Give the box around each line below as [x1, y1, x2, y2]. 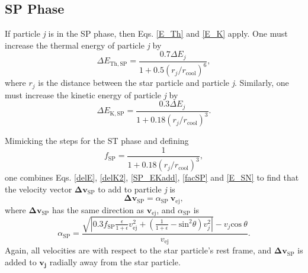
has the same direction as [52, 203, 144, 216]
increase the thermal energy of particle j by [5, 38, 162, 51]
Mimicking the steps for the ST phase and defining [5, 134, 189, 147]
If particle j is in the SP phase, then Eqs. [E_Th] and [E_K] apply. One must [5, 27, 288, 40]
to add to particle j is [98, 182, 175, 195]
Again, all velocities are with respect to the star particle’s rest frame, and [5, 244, 272, 256]
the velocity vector [5, 182, 72, 195]
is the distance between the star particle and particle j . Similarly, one [38, 76, 289, 89]
